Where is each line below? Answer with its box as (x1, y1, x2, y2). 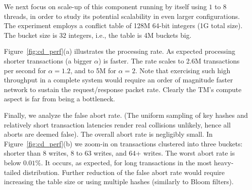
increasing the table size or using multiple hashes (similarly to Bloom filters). (4, 176, 234, 187)
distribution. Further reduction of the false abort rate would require (22, 167, 225, 177)
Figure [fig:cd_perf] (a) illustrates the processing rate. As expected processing (4, 46, 235, 56)
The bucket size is (4, 30, 57, 40)
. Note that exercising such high (135, 65, 231, 75)
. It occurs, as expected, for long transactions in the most (41, 157, 212, 167)
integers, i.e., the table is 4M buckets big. (68, 30, 192, 40)
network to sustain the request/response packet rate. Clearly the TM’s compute (4, 84, 242, 94)
